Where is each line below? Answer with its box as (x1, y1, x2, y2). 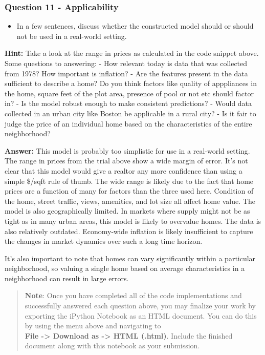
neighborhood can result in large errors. (5, 273, 129, 283)
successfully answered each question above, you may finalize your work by (25, 300, 256, 311)
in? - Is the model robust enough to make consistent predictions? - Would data (5, 98, 252, 109)
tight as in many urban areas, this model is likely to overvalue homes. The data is (5, 215, 261, 226)
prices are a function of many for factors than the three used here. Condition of (5, 185, 254, 196)
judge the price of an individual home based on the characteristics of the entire (5, 118, 252, 129)
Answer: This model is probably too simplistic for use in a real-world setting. (5, 145, 250, 156)
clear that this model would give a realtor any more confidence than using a (5, 165, 242, 176)
